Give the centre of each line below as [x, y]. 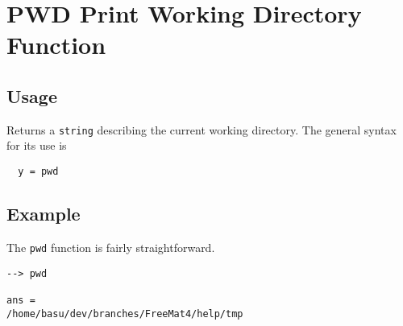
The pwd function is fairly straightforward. [111, 247]
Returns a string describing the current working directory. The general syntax [201, 129]
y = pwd [38, 172]
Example [44, 214]
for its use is [37, 145]
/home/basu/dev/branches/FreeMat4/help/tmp [125, 314]
